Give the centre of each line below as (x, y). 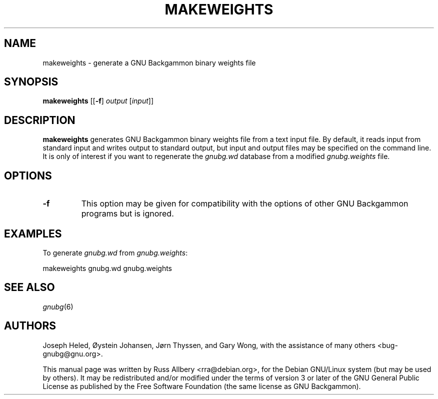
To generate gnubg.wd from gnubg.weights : (115, 252)
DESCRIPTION (40, 120)
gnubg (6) (58, 306)
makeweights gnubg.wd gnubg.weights (107, 268)
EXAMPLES (33, 233)
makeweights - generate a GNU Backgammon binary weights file (149, 62)
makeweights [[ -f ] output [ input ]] (98, 101)
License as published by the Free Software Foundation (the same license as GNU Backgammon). (202, 386)
